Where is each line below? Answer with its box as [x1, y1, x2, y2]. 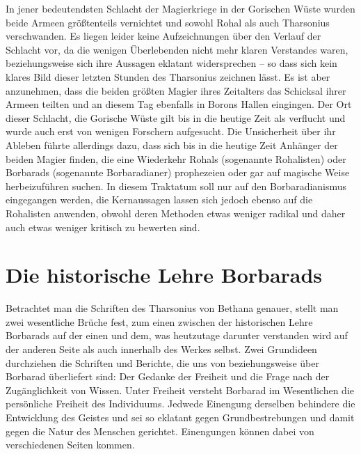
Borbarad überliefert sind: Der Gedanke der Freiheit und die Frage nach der [6, 369, 330, 384]
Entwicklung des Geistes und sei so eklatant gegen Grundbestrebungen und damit [6, 409, 355, 424]
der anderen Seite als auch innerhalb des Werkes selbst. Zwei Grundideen [6, 342, 317, 356]
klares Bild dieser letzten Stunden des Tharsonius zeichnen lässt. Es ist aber [6, 69, 330, 84]
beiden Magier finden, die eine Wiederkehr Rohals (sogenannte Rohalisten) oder [6, 151, 346, 166]
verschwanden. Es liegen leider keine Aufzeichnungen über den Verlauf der [6, 29, 321, 43]
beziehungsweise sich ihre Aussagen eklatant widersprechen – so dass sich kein [6, 56, 337, 70]
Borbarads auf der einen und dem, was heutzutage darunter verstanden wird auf [6, 328, 348, 343]
